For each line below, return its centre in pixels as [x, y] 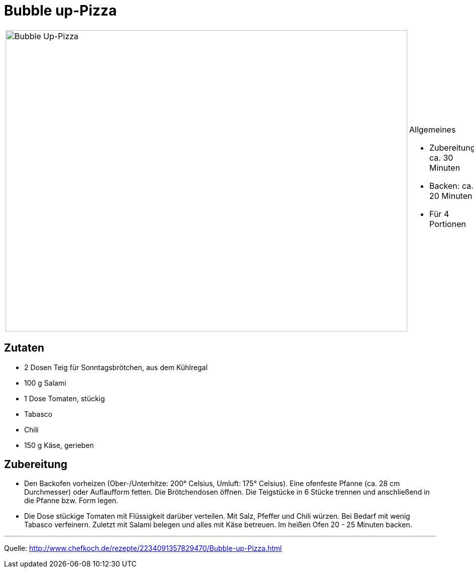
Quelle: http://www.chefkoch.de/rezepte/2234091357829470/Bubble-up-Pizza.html [143, 548]
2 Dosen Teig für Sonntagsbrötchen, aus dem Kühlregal [116, 367]
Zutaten [24, 348]
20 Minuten [451, 196]
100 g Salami [45, 383]
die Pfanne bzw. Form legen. [71, 501]
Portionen [448, 224]
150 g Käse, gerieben [59, 445]
